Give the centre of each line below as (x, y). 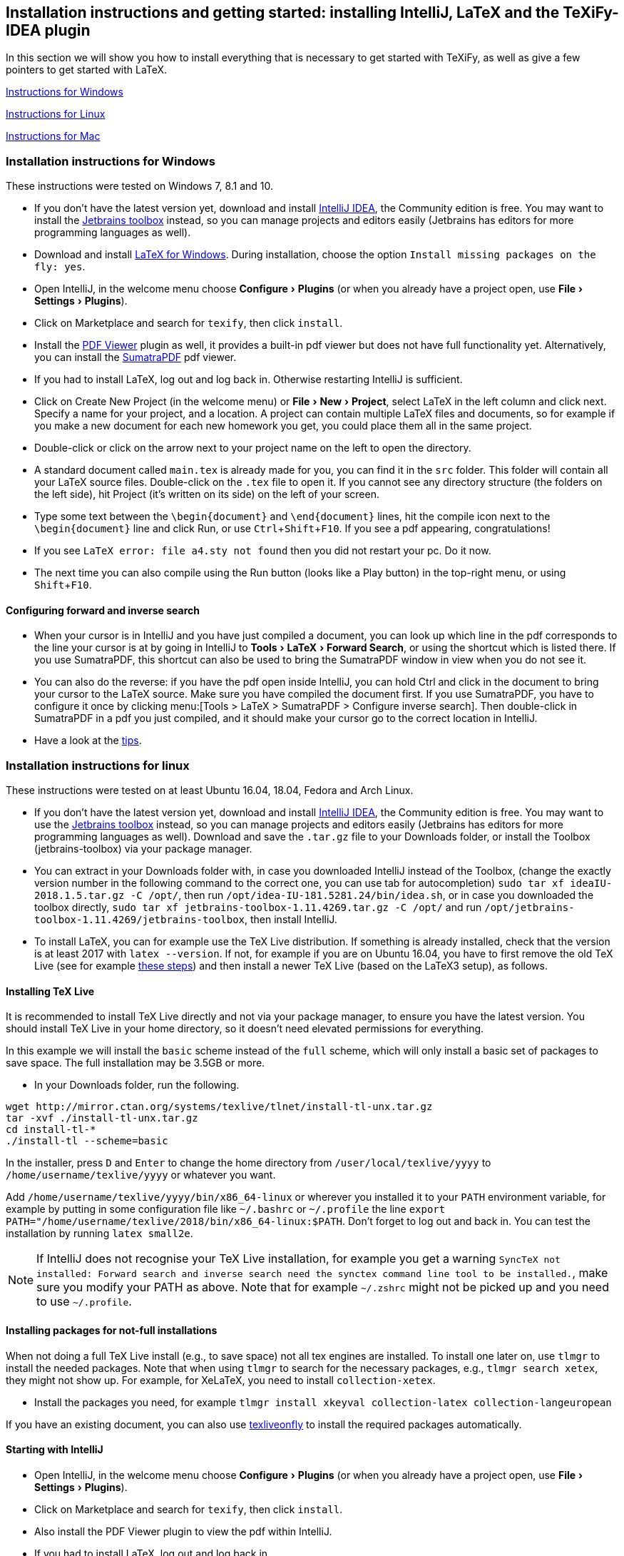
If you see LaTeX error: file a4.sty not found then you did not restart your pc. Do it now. (263, 551)
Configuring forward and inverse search (103, 610)
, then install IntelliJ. (291, 920)
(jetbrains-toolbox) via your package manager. (143, 849)
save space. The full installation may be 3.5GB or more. (135, 1063)
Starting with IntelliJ (55, 1450)
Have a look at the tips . (88, 741)
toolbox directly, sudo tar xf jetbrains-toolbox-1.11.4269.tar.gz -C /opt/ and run (258, 907)
